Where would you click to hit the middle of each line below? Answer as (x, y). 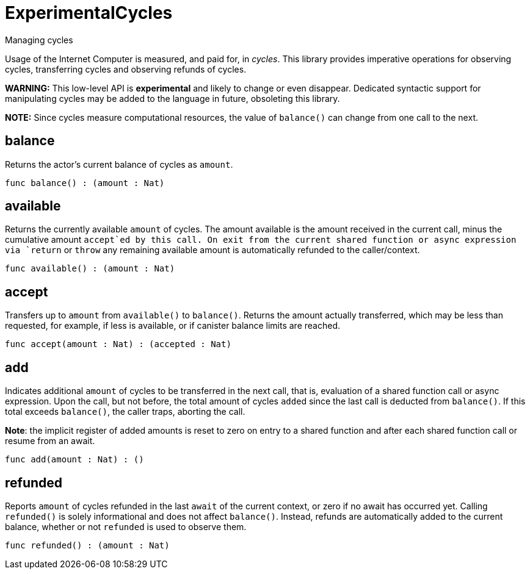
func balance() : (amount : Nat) (85, 183)
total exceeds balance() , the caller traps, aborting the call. (125, 412)
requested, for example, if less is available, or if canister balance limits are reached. (173, 326)
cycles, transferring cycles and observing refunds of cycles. (126, 69)
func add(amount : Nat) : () (74, 460)
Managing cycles (39, 40)
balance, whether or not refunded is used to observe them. (126, 526)
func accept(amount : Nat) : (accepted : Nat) (118, 344)
